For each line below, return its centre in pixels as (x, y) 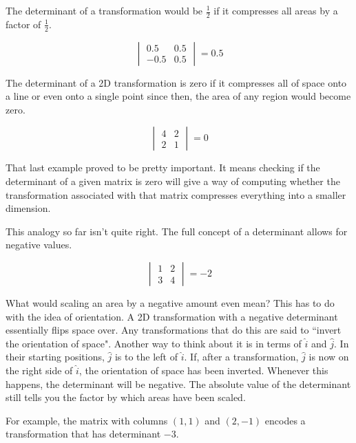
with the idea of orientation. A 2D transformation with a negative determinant (172, 316)
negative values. (39, 245)
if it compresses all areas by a (276, 10)
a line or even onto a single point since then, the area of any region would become (178, 96)
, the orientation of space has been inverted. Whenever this (203, 370)
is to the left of (146, 357)
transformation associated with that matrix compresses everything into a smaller (176, 194)
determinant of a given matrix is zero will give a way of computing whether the (173, 181)
